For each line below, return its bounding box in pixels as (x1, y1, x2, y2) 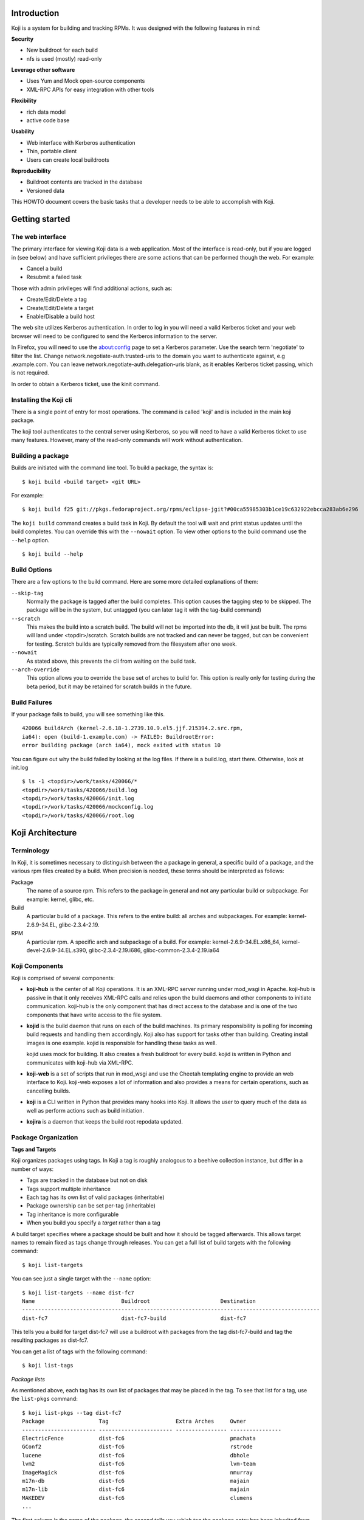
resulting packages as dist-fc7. (11, 1336, 88, 1344)
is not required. (11, 369, 50, 376)
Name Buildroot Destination (22, 1297, 256, 1304)
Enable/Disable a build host (26, 313, 95, 320)
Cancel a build (26, 265, 63, 272)
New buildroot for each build (26, 46, 98, 54)
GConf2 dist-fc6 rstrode (22, 1443, 253, 1450)
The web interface (11, 232, 67, 241)
